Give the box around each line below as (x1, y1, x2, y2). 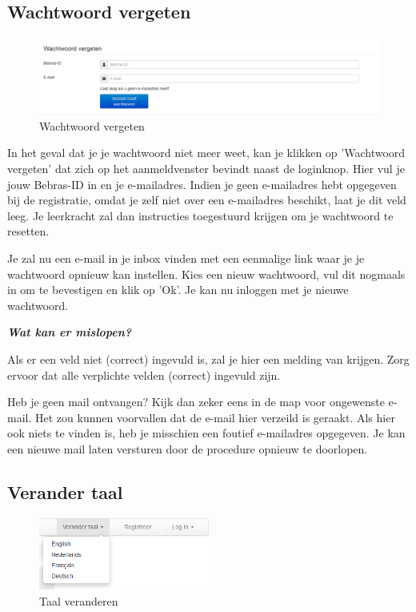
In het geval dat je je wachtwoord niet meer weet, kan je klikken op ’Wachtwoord (7, 144, 406, 161)
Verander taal (7, 479, 123, 504)
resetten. (7, 223, 50, 240)
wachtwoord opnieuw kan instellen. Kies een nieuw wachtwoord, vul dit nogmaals (7, 265, 406, 282)
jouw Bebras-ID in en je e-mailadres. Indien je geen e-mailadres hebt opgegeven (7, 175, 397, 192)
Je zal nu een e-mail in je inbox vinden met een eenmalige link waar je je (7, 250, 365, 267)
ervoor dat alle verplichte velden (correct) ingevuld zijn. (7, 366, 281, 383)
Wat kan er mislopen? (7, 324, 132, 340)
